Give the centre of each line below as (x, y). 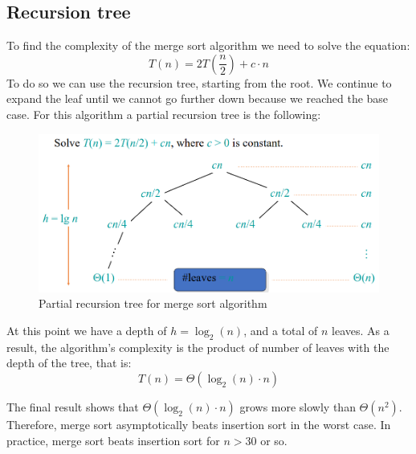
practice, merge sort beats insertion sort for (113, 440)
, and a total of (281, 331)
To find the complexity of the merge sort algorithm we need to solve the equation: (208, 45)
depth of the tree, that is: (69, 363)
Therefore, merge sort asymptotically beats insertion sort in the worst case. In (199, 425)
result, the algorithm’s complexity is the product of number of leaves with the (198, 347)
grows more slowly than (298, 407)
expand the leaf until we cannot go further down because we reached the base (198, 98)
